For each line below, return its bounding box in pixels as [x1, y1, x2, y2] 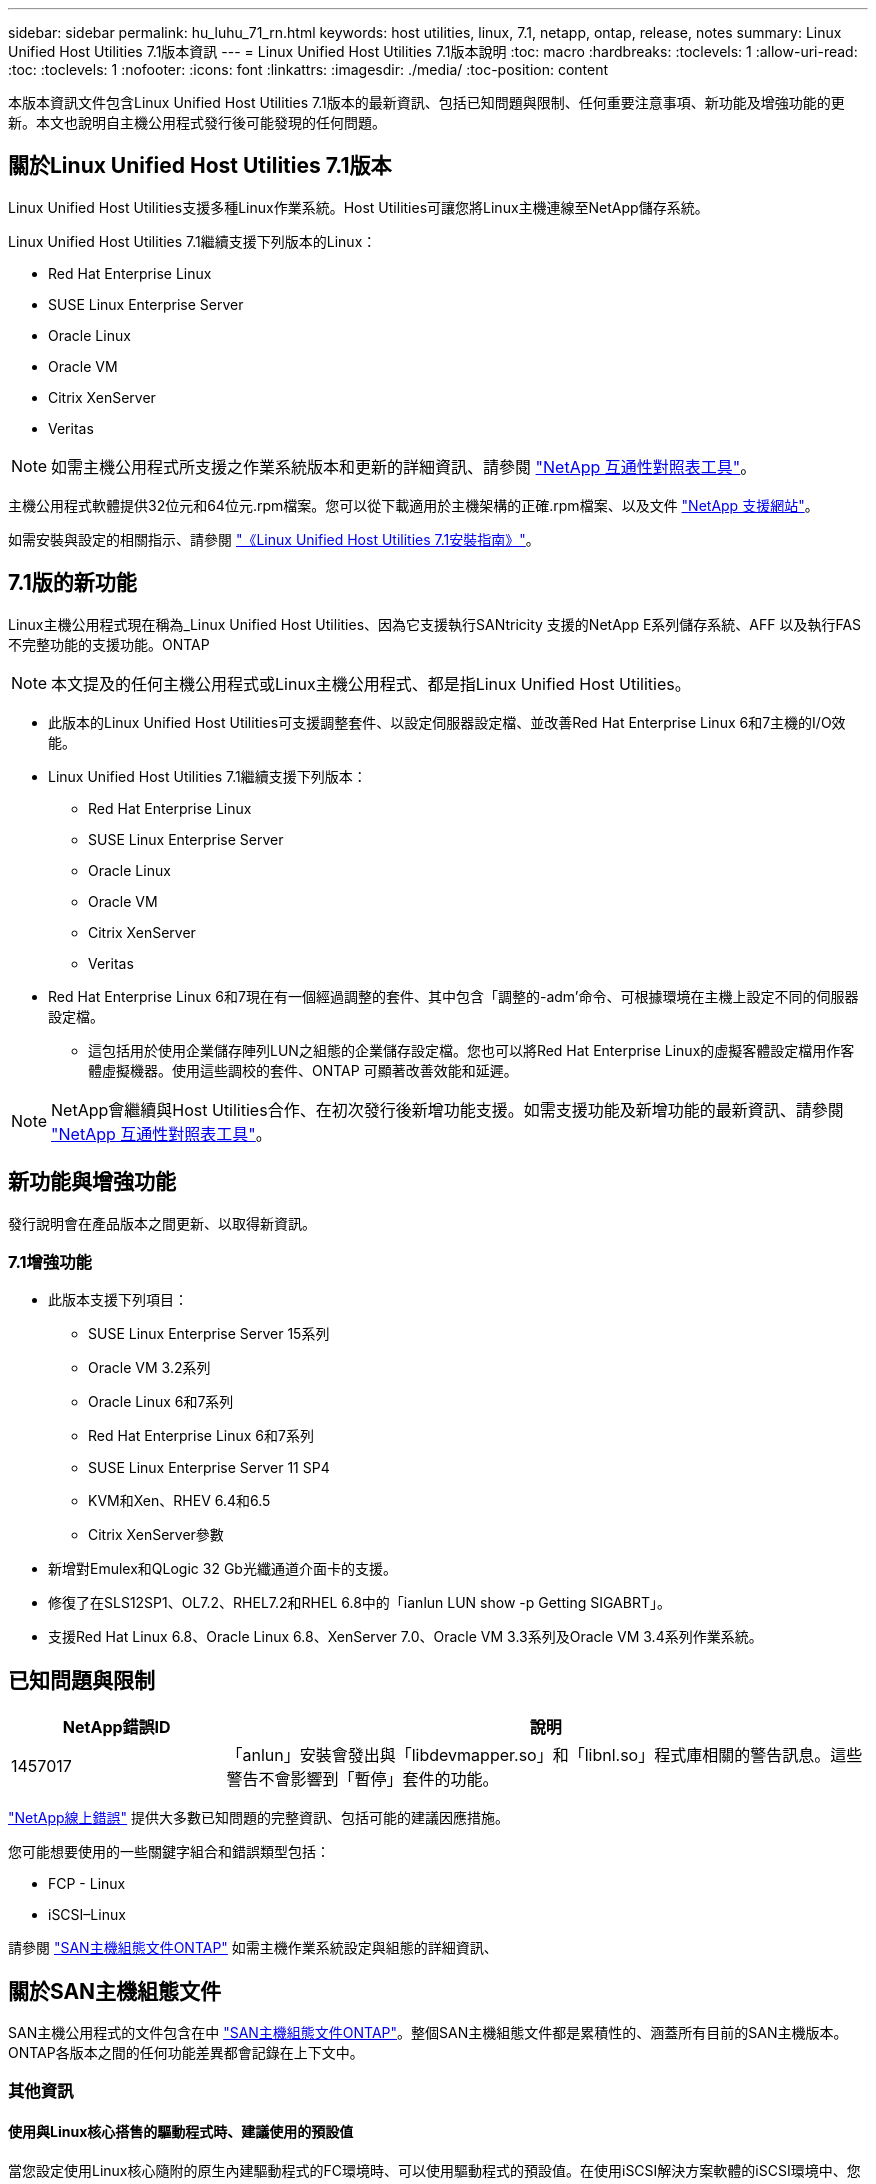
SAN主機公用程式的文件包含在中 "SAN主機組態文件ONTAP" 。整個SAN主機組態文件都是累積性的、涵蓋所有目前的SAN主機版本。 [8, 2023, 848, 2041]
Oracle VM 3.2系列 [88, 1359, 211, 1377]
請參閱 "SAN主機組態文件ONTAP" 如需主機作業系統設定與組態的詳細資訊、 [8, 1939, 498, 1957]
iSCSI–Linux [48, 1906, 126, 1924]
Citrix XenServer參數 [88, 1526, 224, 1544]
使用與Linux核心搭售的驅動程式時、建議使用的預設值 [8, 2122, 354, 2140]
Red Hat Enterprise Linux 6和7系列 [88, 1427, 314, 1445]
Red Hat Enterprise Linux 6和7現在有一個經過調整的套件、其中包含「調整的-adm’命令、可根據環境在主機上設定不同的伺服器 [48, 987, 859, 1005]
